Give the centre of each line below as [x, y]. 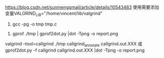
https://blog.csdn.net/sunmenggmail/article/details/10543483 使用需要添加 [82, 7]
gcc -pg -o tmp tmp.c [35, 24]
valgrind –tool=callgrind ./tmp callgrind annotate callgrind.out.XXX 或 [74, 44]
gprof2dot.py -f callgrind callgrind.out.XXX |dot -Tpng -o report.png [75, 50]
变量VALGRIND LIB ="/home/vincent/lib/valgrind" [54, 14]
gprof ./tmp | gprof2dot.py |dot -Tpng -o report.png [65, 33]
